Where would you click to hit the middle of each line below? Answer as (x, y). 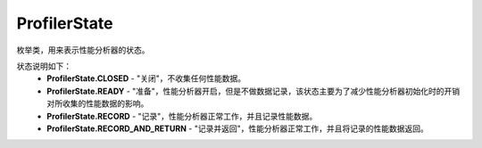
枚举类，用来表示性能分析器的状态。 (83, 50)
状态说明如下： (44, 66)
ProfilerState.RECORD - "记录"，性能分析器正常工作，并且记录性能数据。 (182, 116)
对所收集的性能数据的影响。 (98, 103)
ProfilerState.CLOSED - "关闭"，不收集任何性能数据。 (146, 78)
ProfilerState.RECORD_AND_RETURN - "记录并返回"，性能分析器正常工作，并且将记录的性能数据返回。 (237, 128)
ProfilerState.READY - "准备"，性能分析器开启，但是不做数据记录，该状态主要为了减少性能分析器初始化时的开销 (253, 91)
